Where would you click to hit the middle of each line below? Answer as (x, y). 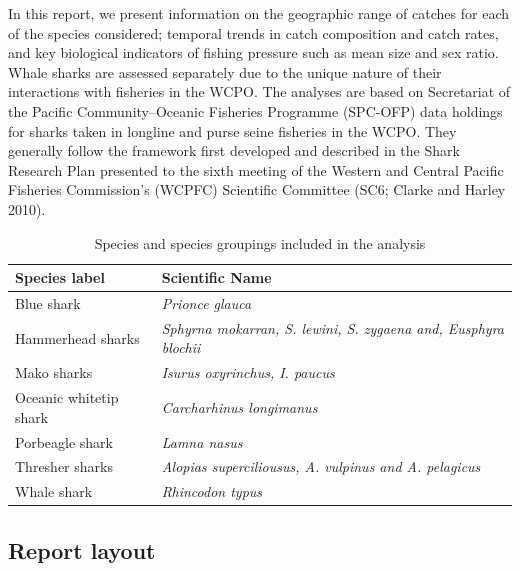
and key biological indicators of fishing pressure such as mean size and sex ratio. (253, 52)
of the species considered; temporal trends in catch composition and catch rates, (253, 32)
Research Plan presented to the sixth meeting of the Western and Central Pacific (256, 169)
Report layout (82, 549)
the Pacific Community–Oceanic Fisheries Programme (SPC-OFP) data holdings (255, 110)
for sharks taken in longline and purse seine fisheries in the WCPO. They (232, 130)
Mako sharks (54, 372)
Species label (60, 277)
